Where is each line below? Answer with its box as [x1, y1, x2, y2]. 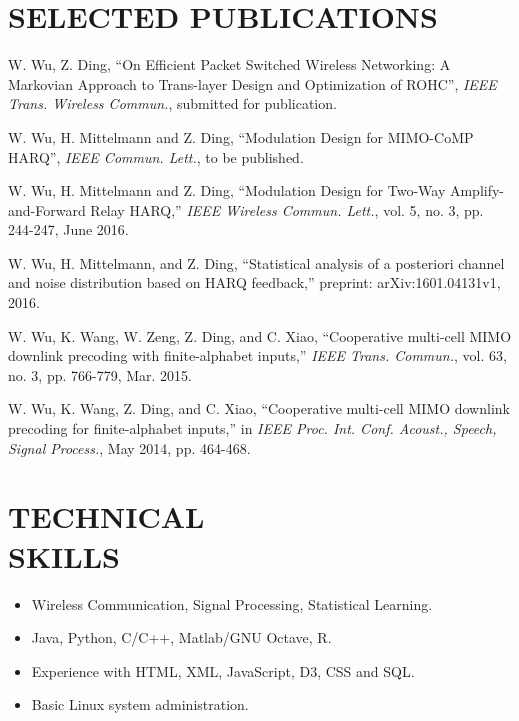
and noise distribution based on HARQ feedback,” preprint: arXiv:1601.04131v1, [8, 272, 501, 293]
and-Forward [8, 199, 86, 220]
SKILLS [8, 535, 120, 576]
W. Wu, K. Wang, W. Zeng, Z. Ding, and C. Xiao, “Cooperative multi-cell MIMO [8, 325, 512, 346]
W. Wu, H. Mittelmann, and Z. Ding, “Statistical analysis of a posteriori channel [8, 252, 505, 273]
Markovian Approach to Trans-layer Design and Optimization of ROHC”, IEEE [8, 73, 497, 94]
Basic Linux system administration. [31, 694, 249, 715]
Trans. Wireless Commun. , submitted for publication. [8, 93, 337, 114]
